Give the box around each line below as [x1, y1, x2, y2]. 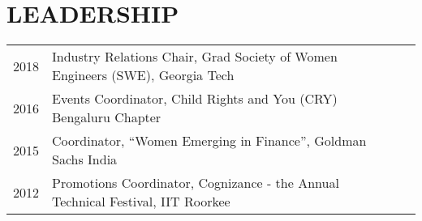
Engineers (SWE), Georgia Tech [52, 66, 235, 85]
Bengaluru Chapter [52, 108, 161, 127]
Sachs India [52, 150, 118, 169]
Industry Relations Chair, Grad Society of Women [52, 47, 338, 66]
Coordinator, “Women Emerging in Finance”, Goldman [52, 131, 367, 151]
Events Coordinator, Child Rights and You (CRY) [52, 89, 338, 108]
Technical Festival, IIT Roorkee [52, 192, 230, 211]
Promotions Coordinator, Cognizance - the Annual [52, 173, 339, 193]
